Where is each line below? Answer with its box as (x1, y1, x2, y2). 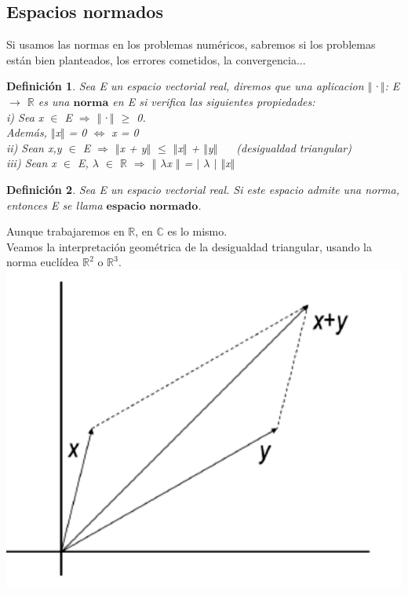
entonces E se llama (6, 196, 103, 213)
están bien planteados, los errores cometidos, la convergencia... (6, 51, 306, 68)
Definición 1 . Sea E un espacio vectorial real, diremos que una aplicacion (6, 78, 364, 94)
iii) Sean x (6, 155, 56, 171)
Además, (6, 124, 47, 141)
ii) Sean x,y (6, 139, 62, 155)
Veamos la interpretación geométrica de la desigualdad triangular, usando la (6, 238, 372, 254)
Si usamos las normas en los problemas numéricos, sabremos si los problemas (6, 36, 376, 53)
